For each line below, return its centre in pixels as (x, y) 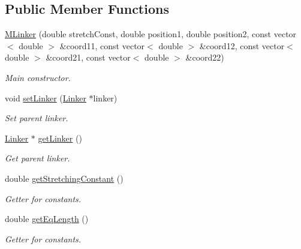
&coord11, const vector (102, 45)
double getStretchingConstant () (64, 178)
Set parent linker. (37, 118)
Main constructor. (38, 77)
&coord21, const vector (88, 57)
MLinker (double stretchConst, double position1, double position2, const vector (151, 34)
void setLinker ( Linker (46, 97)
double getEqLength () (47, 219)
